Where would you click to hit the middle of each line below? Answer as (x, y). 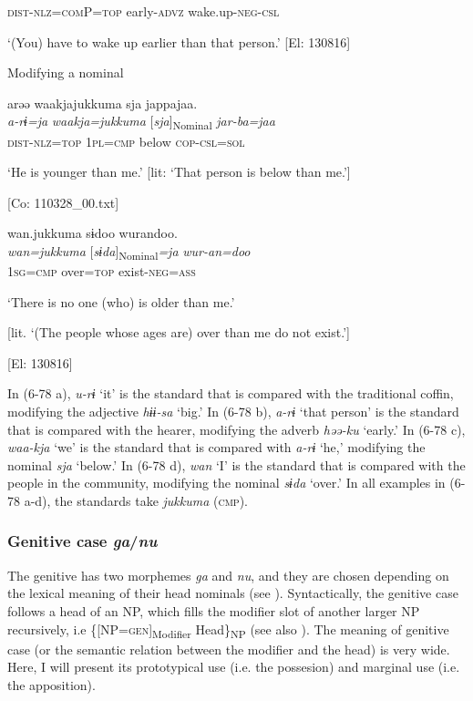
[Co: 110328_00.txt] (63, 202)
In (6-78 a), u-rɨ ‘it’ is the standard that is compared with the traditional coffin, (231, 393)
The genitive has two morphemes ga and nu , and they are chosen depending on (228, 575)
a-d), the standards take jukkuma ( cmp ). (136, 500)
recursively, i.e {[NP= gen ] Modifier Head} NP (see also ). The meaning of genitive (228, 630)
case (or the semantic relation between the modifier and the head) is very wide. (229, 649)
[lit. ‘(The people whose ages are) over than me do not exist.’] (179, 332)
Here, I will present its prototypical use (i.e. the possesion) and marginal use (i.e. (234, 667)
